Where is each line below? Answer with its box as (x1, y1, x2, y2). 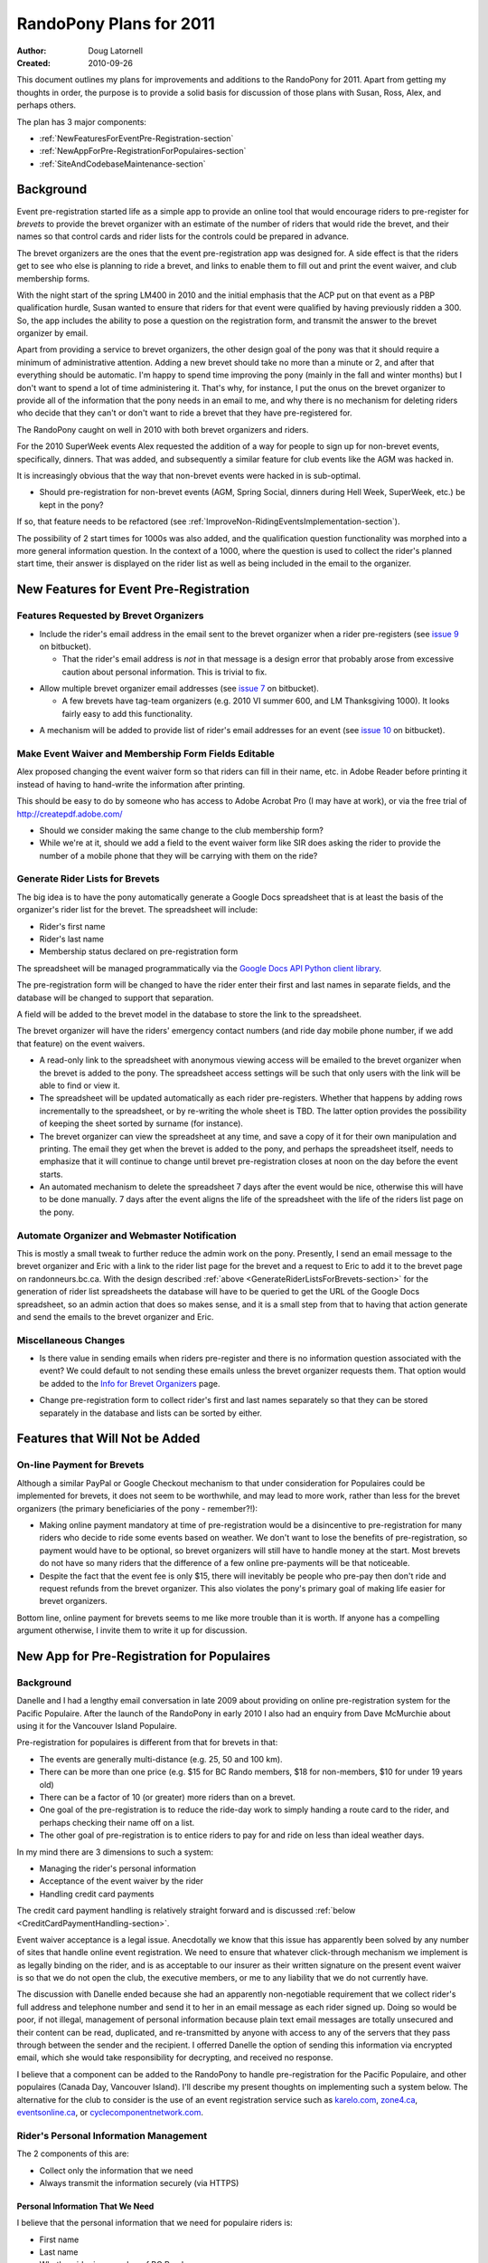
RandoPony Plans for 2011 (16, 14, 216, 33)
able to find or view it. (39, 1080, 121, 1091)
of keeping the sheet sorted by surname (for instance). (39, 1118, 244, 1129)
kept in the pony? (39, 499, 104, 511)
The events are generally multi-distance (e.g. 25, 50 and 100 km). (39, 1753, 284, 1764)
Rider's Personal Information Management (16, 2129, 208, 2142)
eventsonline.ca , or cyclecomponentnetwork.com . (16, 2106, 203, 2117)
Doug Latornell (88, 45, 144, 56)
